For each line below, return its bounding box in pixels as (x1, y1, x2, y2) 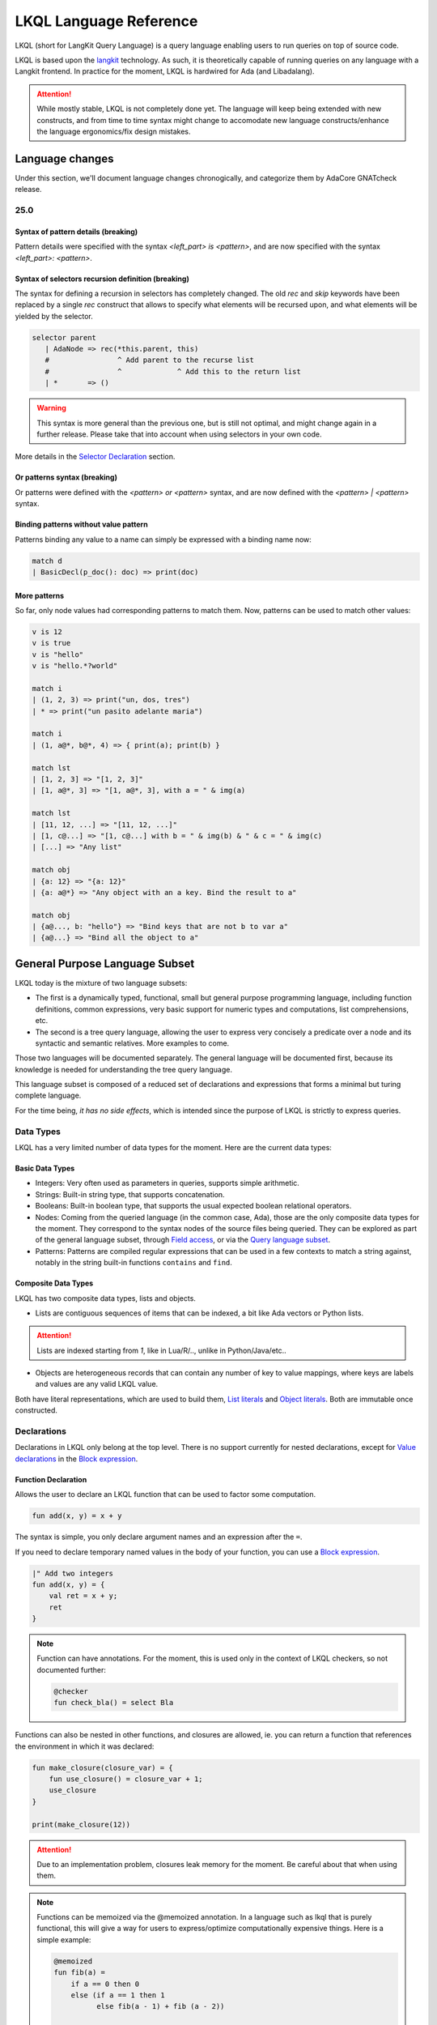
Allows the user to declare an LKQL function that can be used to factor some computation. (15, 1490, 316, 1499)
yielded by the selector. (15, 311, 93, 321)
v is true (32, 638, 71, 648)
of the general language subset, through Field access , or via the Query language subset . (35, 1235, 331, 1245)
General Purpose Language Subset (15, 957, 195, 970)
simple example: (36, 1934, 91, 1944)
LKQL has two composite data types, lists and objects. (15, 1293, 196, 1303)
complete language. (15, 1090, 82, 1101)
